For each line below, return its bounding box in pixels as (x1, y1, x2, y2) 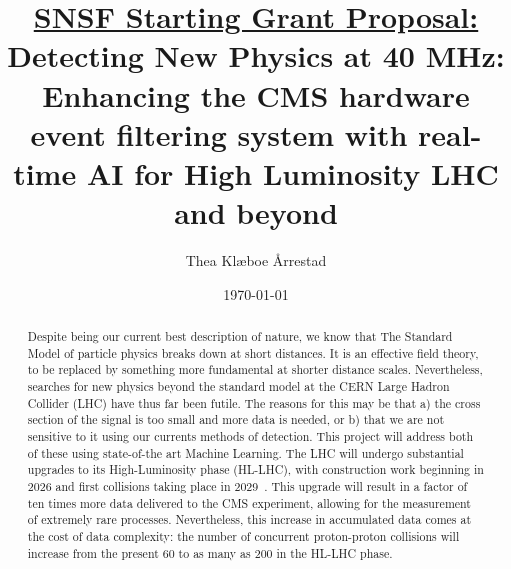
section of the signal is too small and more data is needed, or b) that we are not (27, 411, 445, 428)
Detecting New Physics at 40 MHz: (7, 35, 505, 76)
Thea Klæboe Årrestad (185, 250, 327, 271)
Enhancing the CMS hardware (42, 74, 470, 115)
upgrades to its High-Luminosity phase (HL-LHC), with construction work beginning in (27, 461, 484, 478)
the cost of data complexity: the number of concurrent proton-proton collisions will (27, 527, 460, 544)
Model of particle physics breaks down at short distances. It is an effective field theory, (27, 344, 479, 361)
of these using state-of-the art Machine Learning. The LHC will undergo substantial (27, 444, 464, 461)
